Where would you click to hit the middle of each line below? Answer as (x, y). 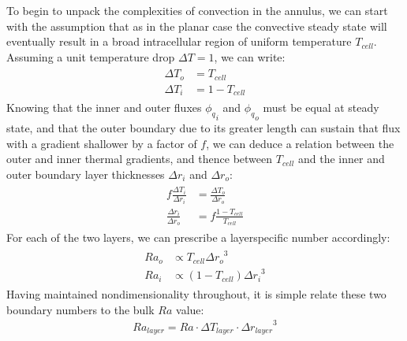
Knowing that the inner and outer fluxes (104, 107)
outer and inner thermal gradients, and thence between (140, 159)
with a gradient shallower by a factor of (102, 143)
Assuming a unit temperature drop (91, 56)
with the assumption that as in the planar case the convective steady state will (197, 26)
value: (190, 309)
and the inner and (341, 159)
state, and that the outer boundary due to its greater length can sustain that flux (203, 127)
